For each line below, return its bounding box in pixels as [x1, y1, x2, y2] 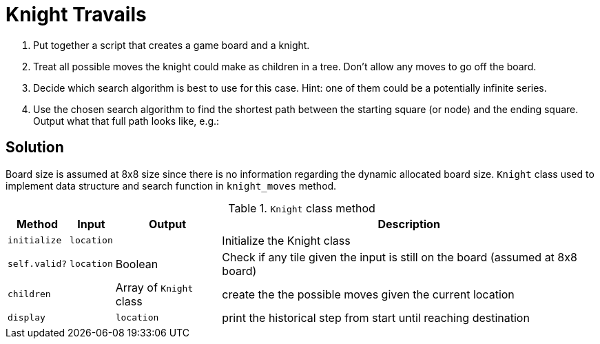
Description [377, 216, 440, 231]
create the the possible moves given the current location [222, 287, 515, 301]
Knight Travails [6, 3, 147, 26]
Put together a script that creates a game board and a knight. [33, 39, 310, 51]
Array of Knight [115, 280, 194, 294]
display [8, 312, 45, 323]
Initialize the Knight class [222, 233, 351, 247]
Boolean [115, 256, 158, 271]
